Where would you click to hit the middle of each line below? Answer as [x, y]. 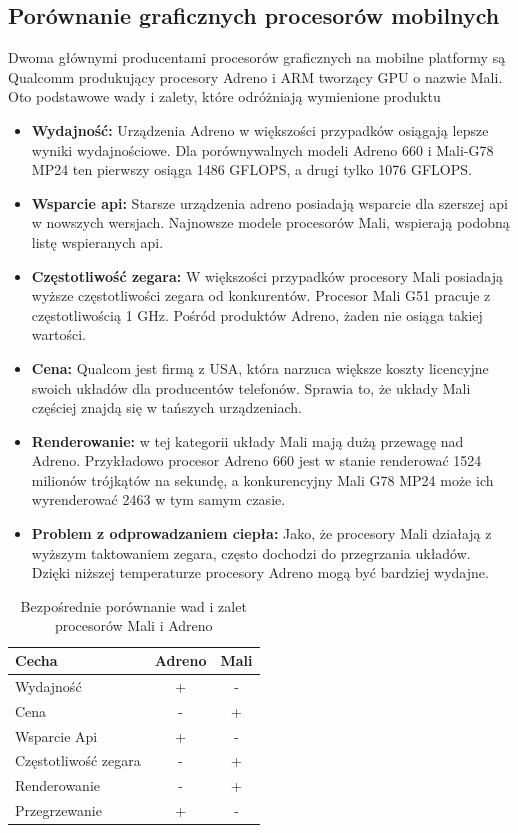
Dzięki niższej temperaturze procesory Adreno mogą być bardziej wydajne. [260, 572]
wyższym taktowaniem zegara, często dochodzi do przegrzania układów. [251, 552]
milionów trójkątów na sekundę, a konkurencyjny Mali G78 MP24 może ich [262, 479]
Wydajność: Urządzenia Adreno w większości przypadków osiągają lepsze [260, 129]
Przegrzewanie [58, 810]
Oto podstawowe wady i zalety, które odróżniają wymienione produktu [224, 96]
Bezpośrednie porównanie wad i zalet [133, 605]
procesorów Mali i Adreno [133, 625]
